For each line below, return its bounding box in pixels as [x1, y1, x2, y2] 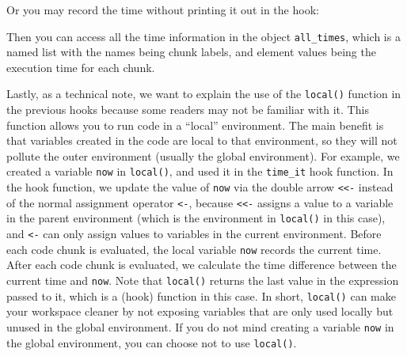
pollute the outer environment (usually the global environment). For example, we [6, 147, 400, 164]
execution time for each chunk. [6, 59, 155, 75]
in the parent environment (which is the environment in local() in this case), [6, 210, 386, 226]
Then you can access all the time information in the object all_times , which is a [6, 28, 401, 44]
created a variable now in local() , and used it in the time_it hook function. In [6, 163, 394, 180]
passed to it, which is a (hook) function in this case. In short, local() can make [6, 287, 396, 304]
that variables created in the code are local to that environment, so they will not [6, 132, 397, 149]
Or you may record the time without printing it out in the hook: [6, 2, 319, 17]
